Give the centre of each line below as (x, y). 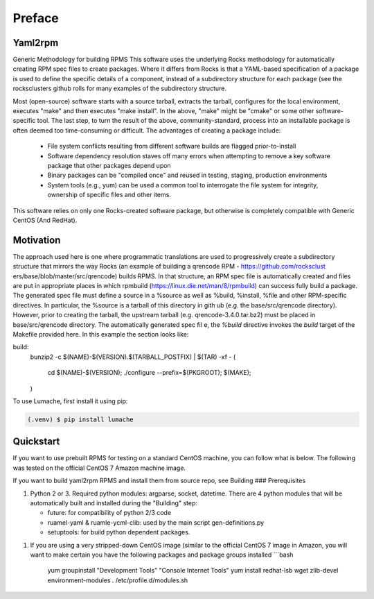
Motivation (37, 240)
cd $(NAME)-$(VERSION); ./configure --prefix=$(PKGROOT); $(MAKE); (150, 373)
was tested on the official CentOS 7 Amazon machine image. (99, 468)
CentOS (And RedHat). (45, 220)
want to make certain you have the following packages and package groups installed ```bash (162, 555)
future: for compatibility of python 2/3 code (109, 513)
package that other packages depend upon (109, 165)
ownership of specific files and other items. (109, 195)
